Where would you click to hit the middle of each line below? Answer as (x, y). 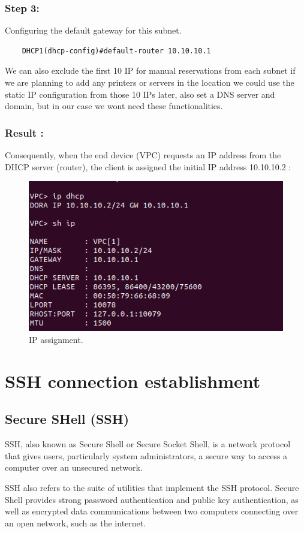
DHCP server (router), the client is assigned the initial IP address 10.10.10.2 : (148, 166)
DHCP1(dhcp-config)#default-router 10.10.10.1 (116, 51)
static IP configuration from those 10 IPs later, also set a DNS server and (140, 94)
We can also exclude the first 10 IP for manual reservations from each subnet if (150, 70)
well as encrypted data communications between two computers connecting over (152, 511)
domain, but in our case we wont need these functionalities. (114, 106)
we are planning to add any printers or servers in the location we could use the (150, 82)
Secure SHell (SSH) (67, 419)
